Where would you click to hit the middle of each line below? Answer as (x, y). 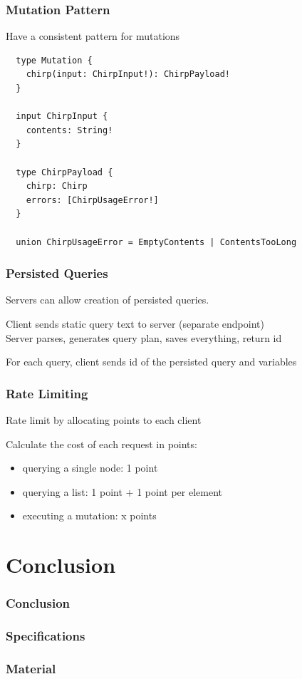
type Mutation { (54, 60)
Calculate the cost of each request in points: (101, 444)
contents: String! (69, 130)
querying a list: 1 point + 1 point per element (122, 491)
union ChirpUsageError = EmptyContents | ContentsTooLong (156, 242)
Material (31, 668)
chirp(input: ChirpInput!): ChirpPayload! (128, 74)
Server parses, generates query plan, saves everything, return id (144, 337)
